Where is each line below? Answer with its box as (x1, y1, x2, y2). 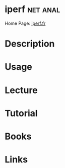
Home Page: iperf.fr (5, 20, 46, 26)
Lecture (5, 85, 38, 96)
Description (5, 38, 55, 50)
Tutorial (5, 107, 38, 119)
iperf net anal (5, 4, 60, 15)
